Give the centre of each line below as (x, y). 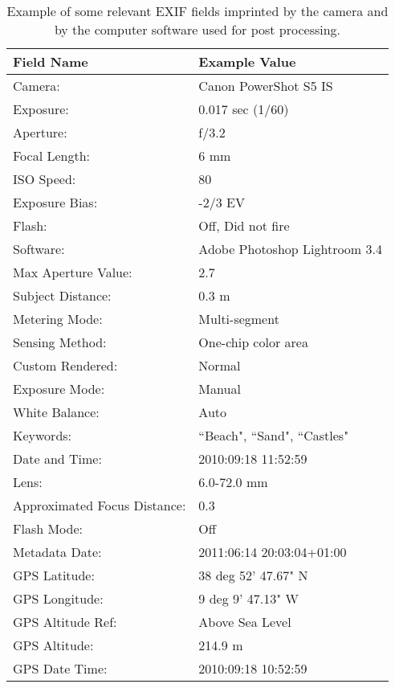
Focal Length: (52, 156)
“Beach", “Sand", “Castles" (274, 435)
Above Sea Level (245, 622)
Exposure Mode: (59, 389)
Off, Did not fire (244, 225)
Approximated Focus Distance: (100, 505)
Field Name (51, 61)
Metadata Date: (57, 552)
